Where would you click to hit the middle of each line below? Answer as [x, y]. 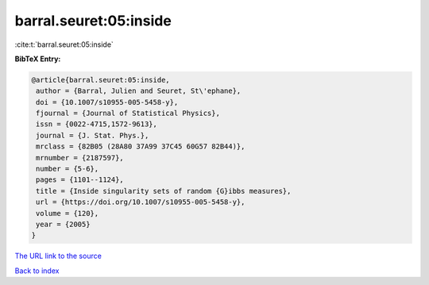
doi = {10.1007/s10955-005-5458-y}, [107, 102]
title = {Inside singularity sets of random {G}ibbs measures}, [164, 191]
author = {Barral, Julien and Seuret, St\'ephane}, [139, 91]
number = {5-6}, [68, 169]
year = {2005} [63, 224]
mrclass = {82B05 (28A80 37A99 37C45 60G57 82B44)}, [141, 146]
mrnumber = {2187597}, [80, 158]
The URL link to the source [58, 256]
